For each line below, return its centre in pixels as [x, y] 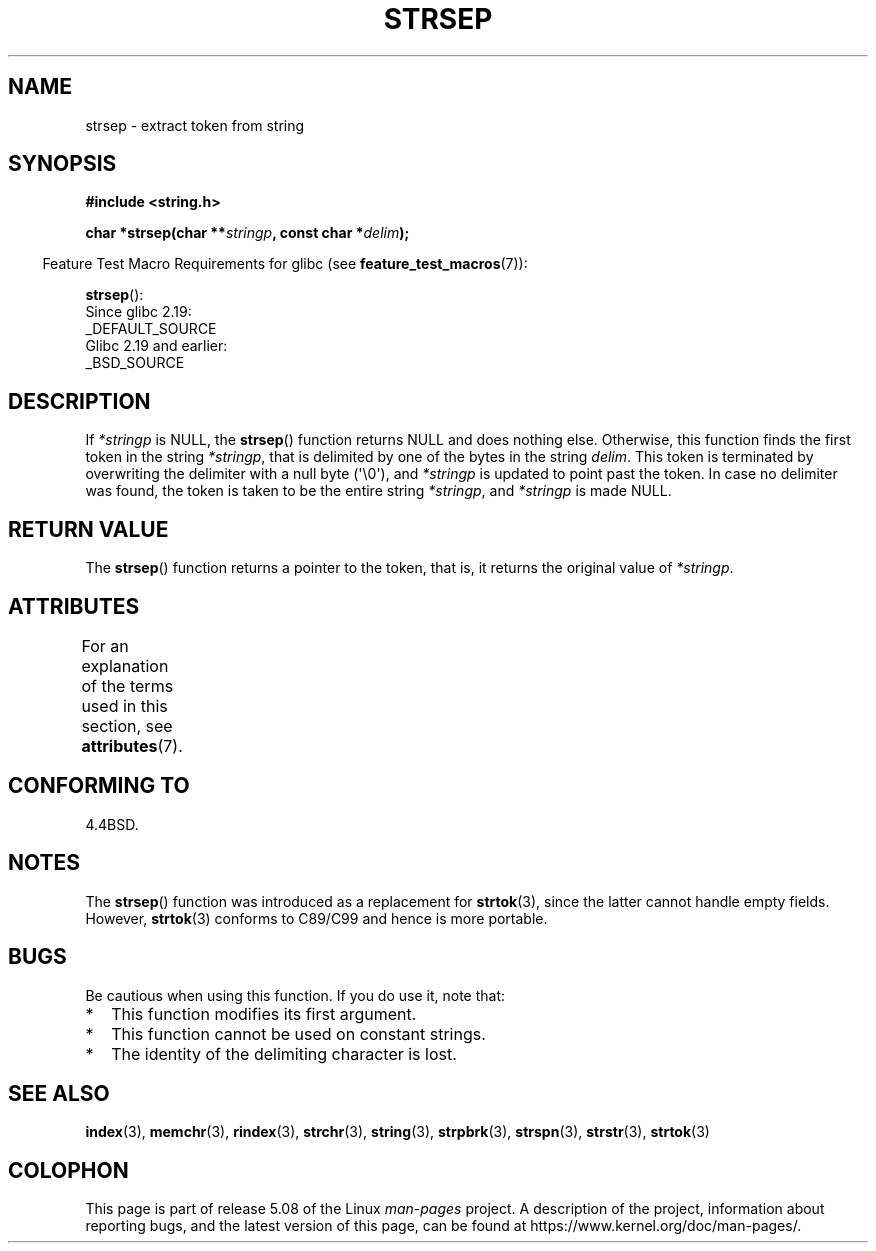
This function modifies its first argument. [264, 1013]
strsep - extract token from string [195, 125]
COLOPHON [68, 1170]
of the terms [127, 685]
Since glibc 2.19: [138, 312]
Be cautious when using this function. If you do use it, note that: [295, 995]
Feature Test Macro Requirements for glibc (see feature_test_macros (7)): [285, 264]
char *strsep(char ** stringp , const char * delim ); [247, 233]
